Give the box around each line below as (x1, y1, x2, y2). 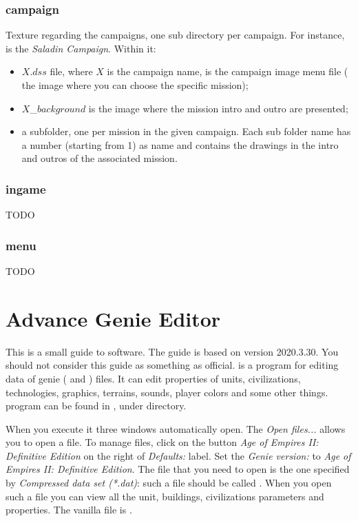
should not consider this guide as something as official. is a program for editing (6, 358, 339, 372)
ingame (6, 180, 46, 197)
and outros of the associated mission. (21, 151, 178, 165)
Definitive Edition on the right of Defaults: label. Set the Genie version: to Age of (6, 448, 351, 462)
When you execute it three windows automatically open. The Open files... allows (6, 421, 346, 436)
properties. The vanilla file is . (6, 502, 132, 517)
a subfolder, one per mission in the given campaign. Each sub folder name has (21, 124, 351, 139)
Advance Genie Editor (6, 304, 221, 332)
